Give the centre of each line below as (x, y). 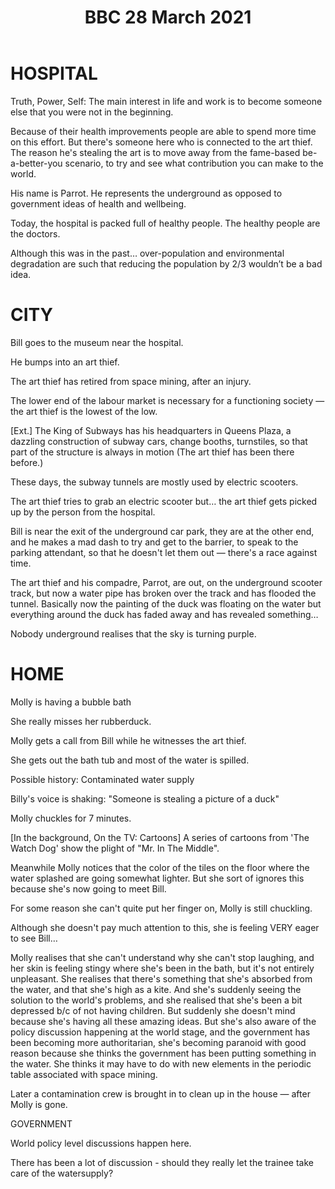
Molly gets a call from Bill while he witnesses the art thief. (128, 740)
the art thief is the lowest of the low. (84, 411)
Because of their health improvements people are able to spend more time (163, 131)
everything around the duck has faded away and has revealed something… (164, 614)
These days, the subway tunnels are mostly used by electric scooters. (154, 482)
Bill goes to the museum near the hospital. (97, 342)
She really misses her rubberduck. (81, 721)
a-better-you (36, 163)
